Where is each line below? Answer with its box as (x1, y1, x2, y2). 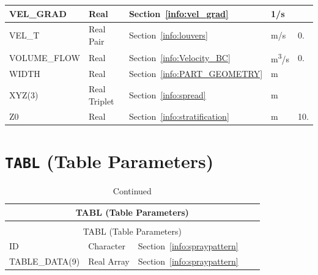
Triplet (88, 94, 114, 107)
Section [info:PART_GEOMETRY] (128, 67, 263, 80)
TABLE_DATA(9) (9, 255, 80, 268)
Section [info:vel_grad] (128, 7, 229, 20)
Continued (113, 184, 152, 197)
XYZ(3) (9, 88, 39, 101)
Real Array (88, 255, 130, 268)
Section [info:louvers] (128, 29, 208, 42)
